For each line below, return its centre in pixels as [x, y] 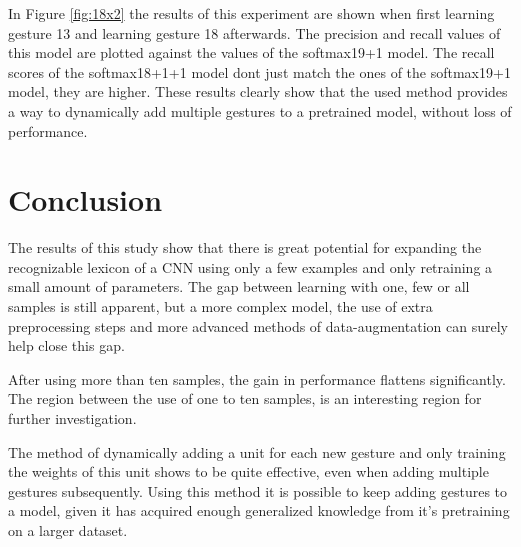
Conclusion [85, 199]
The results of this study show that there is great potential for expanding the [245, 247]
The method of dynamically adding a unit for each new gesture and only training [257, 451]
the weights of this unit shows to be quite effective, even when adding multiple [248, 471]
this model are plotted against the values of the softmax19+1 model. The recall [251, 52]
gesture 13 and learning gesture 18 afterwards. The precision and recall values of [254, 32]
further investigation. [72, 418]
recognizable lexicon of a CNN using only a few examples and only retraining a [250, 266]
